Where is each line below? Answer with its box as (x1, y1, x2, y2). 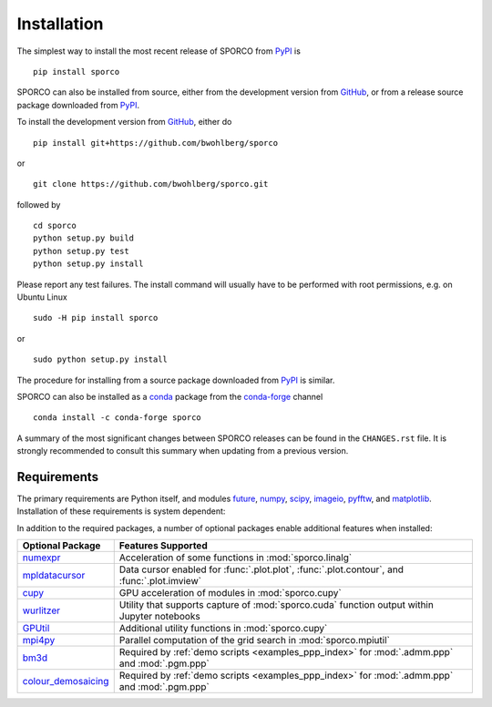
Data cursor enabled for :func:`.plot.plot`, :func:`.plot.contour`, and (118, 563, 405, 576)
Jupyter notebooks (118, 610, 200, 623)
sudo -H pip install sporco (33, 313, 159, 323)
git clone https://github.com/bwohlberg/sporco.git (33, 179, 269, 190)
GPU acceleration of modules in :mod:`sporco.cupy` (118, 587, 342, 599)
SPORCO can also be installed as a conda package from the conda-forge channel (16, 391, 323, 402)
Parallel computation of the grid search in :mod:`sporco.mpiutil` (118, 634, 391, 647)
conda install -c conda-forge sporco (33, 413, 202, 423)
